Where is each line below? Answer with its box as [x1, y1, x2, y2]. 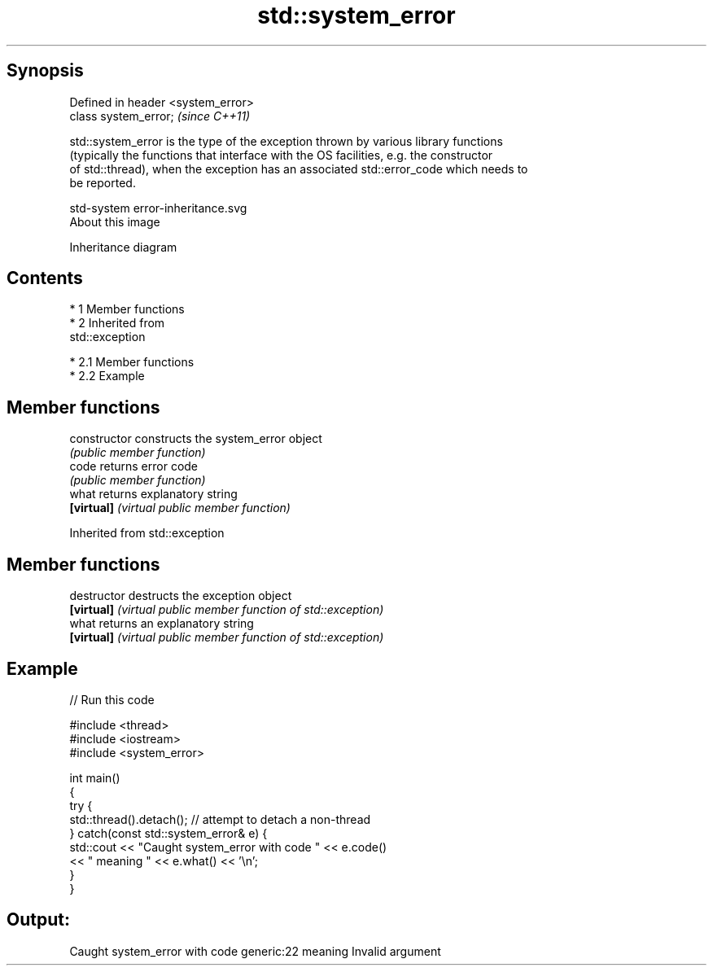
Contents [7, 268, 83, 289]
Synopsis [7, 60, 84, 81]
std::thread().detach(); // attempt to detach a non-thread [69, 812, 371, 826]
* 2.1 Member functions [69, 355, 195, 370]
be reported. [69, 175, 136, 190]
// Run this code [69, 692, 155, 707]
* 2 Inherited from [69, 316, 165, 331]
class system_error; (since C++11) [69, 108, 251, 123]
